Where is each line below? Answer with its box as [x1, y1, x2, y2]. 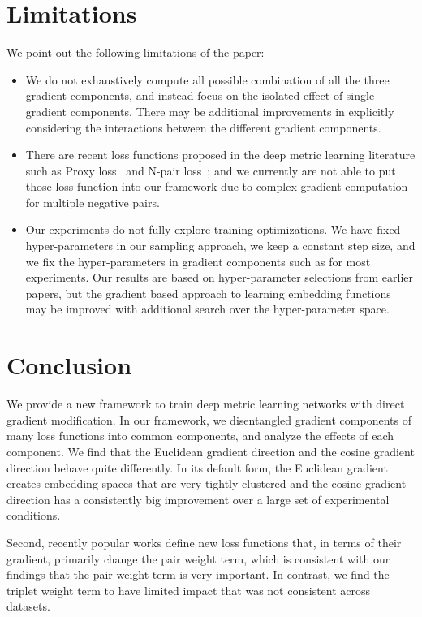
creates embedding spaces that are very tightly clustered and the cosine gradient [6, 475, 407, 492]
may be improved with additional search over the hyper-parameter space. [25, 300, 390, 317]
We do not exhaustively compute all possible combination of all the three [25, 71, 390, 88]
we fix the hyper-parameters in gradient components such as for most [25, 252, 371, 270]
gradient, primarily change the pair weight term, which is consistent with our [6, 550, 390, 567]
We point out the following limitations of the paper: [6, 44, 265, 61]
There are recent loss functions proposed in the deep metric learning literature [25, 146, 416, 163]
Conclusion [6, 348, 132, 382]
